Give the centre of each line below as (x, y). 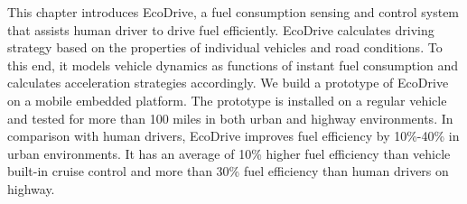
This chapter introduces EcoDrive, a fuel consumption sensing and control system (233, 12)
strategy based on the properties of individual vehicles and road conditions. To (225, 47)
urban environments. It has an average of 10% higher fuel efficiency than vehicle (229, 153)
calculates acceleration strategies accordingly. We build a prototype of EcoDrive (228, 83)
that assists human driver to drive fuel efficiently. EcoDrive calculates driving (221, 29)
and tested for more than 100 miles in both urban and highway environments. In (230, 118)
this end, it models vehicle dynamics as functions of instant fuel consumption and (233, 65)
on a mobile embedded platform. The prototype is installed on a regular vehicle (227, 100)
